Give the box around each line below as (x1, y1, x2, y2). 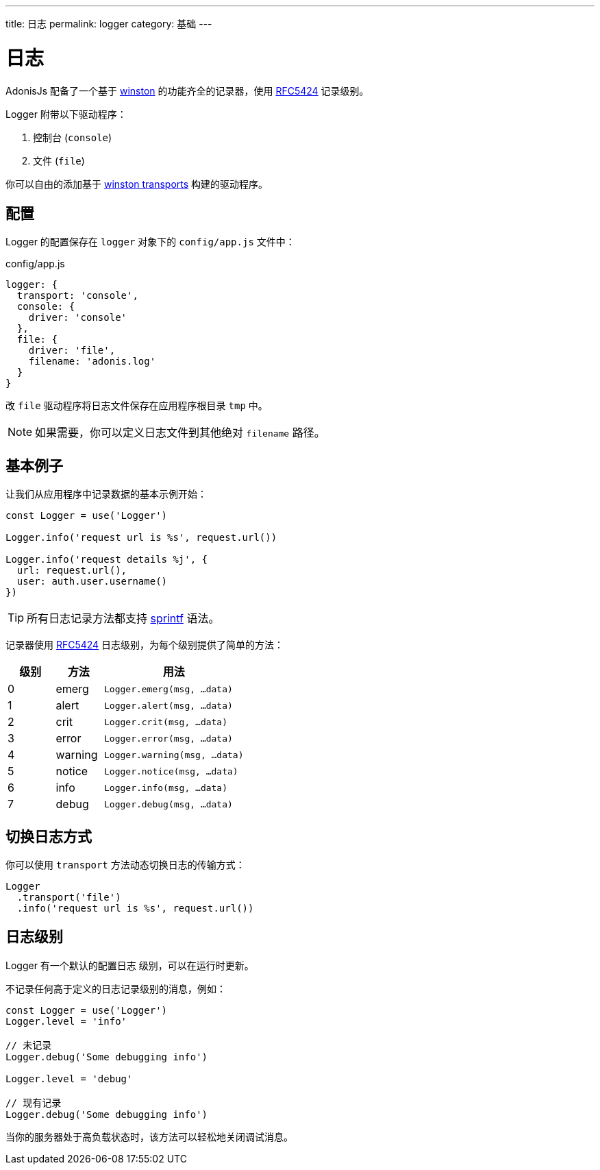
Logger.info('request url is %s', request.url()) (5, 532, 277, 544)
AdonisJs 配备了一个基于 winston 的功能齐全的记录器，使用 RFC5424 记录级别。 (5, 84, 369, 97)
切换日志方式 (5, 827, 92, 845)
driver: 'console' (28, 312, 127, 324)
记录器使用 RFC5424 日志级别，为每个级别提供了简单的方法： (5, 639, 284, 651)
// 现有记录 (5, 1097, 62, 1108)
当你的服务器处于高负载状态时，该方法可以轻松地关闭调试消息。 (5, 1130, 293, 1143)
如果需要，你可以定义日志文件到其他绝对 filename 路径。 (35, 426, 325, 440)
